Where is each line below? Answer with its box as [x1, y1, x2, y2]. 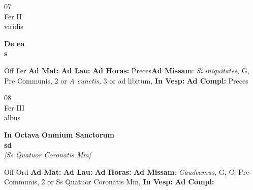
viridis [4, 21, 23, 32]
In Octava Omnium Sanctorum [4, 129, 114, 140]
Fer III [4, 102, 25, 113]
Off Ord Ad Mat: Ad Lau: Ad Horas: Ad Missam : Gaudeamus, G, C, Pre [4, 166, 249, 177]
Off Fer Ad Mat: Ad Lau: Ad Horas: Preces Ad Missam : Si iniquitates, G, [4, 65, 249, 75]
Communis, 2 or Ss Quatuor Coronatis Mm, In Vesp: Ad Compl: [4, 176, 214, 187]
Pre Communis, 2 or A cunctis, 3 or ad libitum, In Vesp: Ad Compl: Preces [4, 75, 248, 86]
